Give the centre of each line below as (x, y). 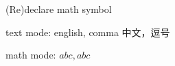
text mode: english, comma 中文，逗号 (88, 32)
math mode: (31, 55)
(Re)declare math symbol (59, 9)
